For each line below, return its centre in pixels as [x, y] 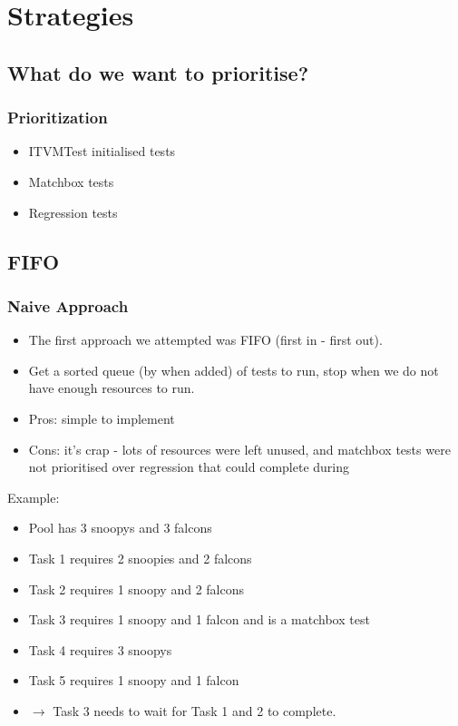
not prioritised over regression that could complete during [189, 467]
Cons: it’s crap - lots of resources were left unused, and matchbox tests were [239, 449]
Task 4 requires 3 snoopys [100, 649]
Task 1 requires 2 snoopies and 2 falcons [140, 558]
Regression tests [73, 212]
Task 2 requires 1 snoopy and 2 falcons [136, 589]
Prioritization [58, 118]
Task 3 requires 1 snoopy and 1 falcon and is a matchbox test [199, 619]
